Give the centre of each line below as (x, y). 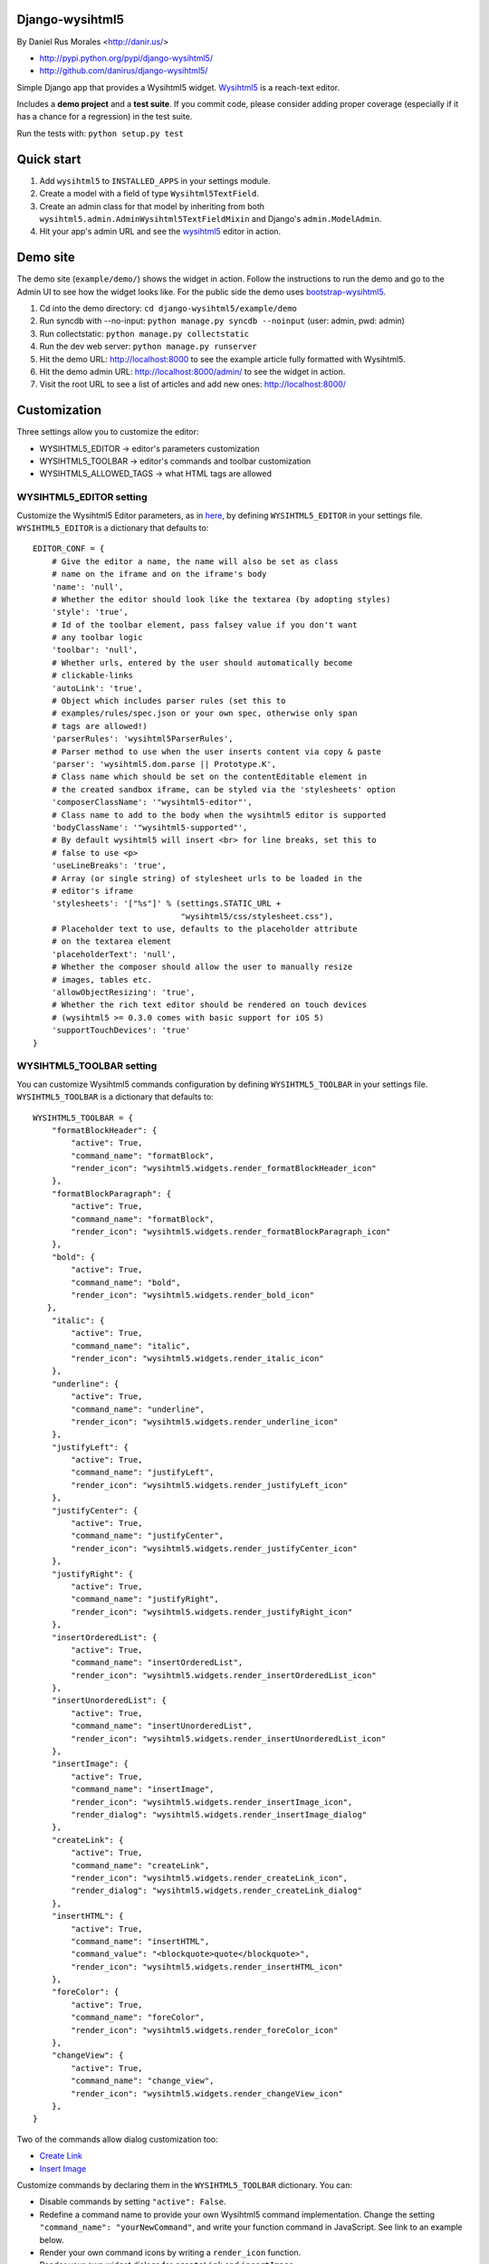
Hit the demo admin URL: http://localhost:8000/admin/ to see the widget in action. (192, 371)
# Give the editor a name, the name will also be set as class (195, 561)
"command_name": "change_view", (143, 2081)
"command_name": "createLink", (140, 1865)
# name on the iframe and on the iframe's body (159, 574)
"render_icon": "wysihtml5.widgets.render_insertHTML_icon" (207, 1967)
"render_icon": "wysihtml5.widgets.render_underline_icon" (205, 1421)
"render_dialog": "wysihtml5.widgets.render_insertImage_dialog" (219, 1814)
